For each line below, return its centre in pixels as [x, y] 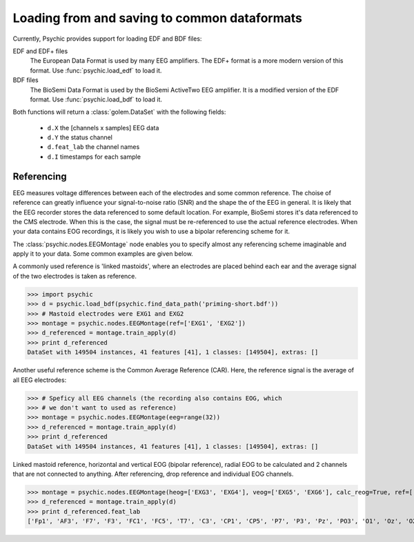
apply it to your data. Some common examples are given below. [103, 254]
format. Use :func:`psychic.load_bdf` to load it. [96, 99]
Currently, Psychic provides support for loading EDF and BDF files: [107, 39]
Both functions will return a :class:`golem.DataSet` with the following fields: [119, 112]
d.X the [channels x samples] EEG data [103, 128]
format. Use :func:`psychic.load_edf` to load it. [96, 70]
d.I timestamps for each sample [94, 157]
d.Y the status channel [80, 137]
